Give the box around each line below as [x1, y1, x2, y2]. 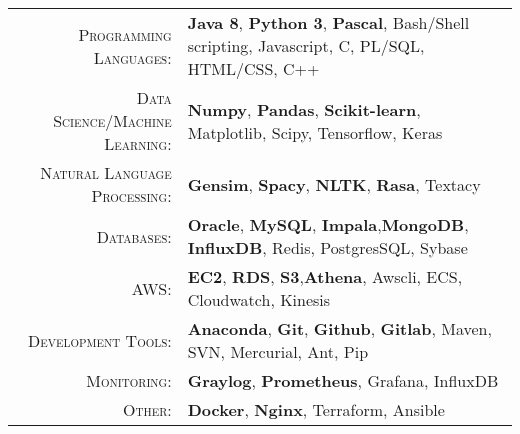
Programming [78, 22, 172, 46]
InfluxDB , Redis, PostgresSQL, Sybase [187, 236, 468, 259]
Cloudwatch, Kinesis [187, 288, 331, 311]
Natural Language [40, 161, 172, 184]
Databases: [96, 224, 172, 248]
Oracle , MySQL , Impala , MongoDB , [187, 213, 469, 236]
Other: [123, 398, 172, 421]
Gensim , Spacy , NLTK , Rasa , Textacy [187, 172, 481, 196]
